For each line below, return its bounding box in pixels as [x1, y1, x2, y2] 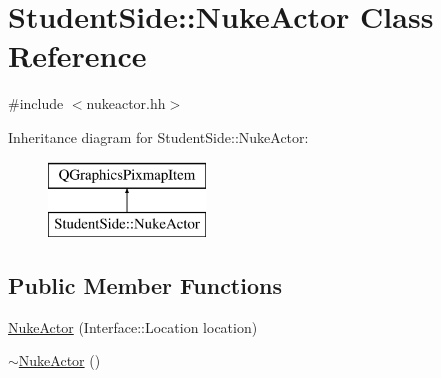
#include [8, 93, 64, 114]
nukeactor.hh [86, 93, 166, 114]
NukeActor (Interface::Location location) [8, 316, 258, 337]
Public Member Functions [8, 270, 282, 301]
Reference [8, 35, 147, 76]
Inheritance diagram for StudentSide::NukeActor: [8, 126, 309, 147]
